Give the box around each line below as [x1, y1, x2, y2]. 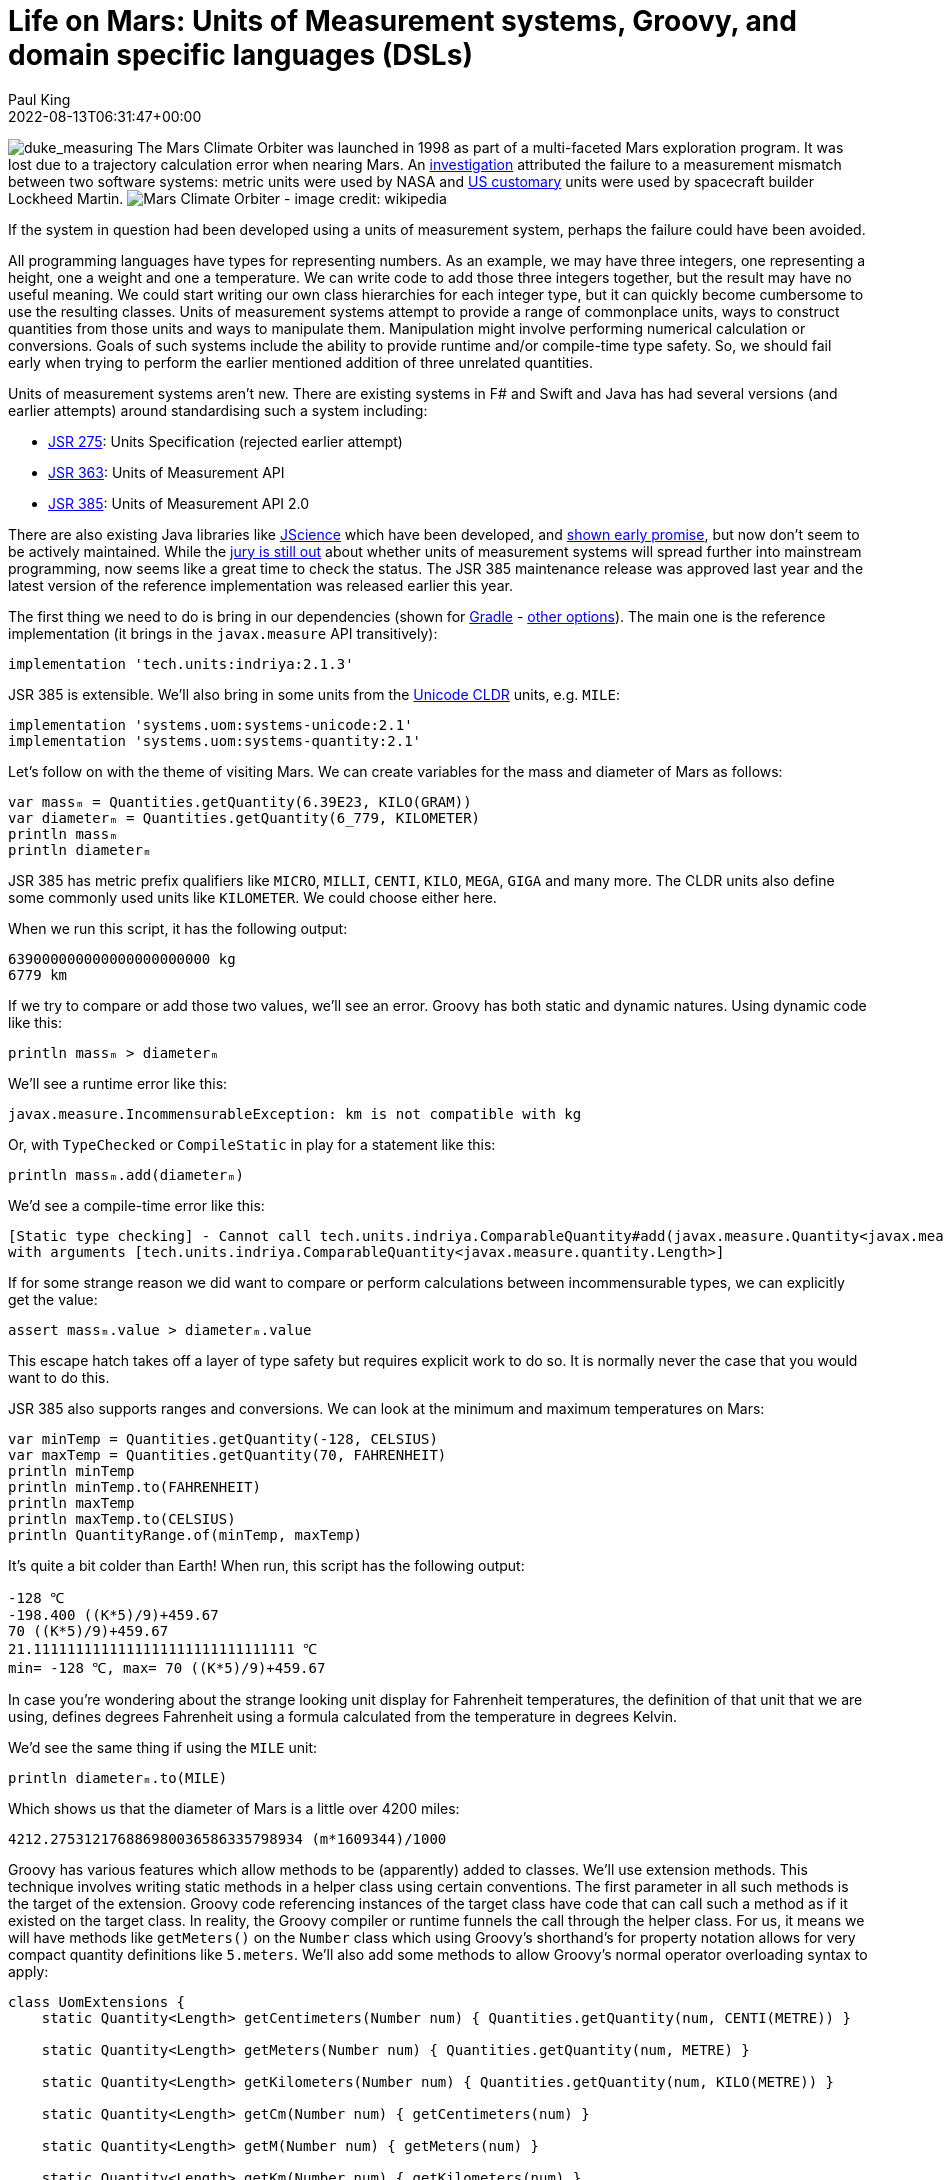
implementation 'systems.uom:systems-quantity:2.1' [8, 732, 422, 749]
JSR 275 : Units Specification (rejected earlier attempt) [48, 432, 403, 450]
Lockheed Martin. [8, 189, 124, 207]
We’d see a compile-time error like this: [8, 1196, 265, 1214]
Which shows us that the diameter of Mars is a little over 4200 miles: [8, 1799, 460, 1817]
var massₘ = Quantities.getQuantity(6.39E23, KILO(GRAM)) [8, 793, 472, 810]
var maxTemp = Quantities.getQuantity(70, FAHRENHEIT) [8, 1446, 447, 1463]
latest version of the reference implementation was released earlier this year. [8, 576, 513, 594]
